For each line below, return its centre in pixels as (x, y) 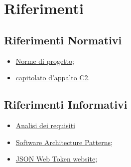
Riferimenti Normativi (63, 40)
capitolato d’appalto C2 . (53, 78)
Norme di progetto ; (45, 61)
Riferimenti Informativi (66, 104)
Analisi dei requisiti (46, 125)
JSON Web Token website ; (57, 159)
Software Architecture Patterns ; (64, 142)
